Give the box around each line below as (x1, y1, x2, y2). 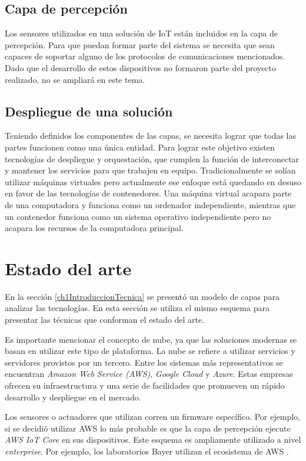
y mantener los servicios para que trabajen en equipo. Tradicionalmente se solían (5, 164, 296, 176)
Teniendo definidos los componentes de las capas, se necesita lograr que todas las (5, 129, 296, 142)
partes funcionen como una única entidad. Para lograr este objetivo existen (5, 141, 275, 153)
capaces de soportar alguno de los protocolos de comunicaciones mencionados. (5, 50, 285, 62)
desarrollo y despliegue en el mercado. (5, 390, 141, 403)
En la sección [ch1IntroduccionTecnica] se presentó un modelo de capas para (5, 290, 280, 302)
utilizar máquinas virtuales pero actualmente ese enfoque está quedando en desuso (5, 175, 301, 188)
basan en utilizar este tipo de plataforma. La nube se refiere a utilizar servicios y (5, 345, 295, 357)
